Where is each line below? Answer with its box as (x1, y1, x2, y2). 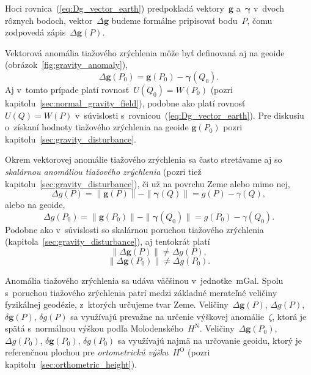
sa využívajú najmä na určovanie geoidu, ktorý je (117, 333, 302, 346)
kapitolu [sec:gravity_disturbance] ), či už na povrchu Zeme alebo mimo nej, (5, 177, 290, 190)
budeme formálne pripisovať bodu (111, 13, 238, 26)
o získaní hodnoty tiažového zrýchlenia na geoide (5, 121, 189, 133)
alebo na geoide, (5, 198, 65, 211)
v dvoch (253, 2, 285, 14)
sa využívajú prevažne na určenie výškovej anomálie (70, 310, 265, 322)
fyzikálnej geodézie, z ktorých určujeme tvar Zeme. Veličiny (5, 298, 229, 311)
